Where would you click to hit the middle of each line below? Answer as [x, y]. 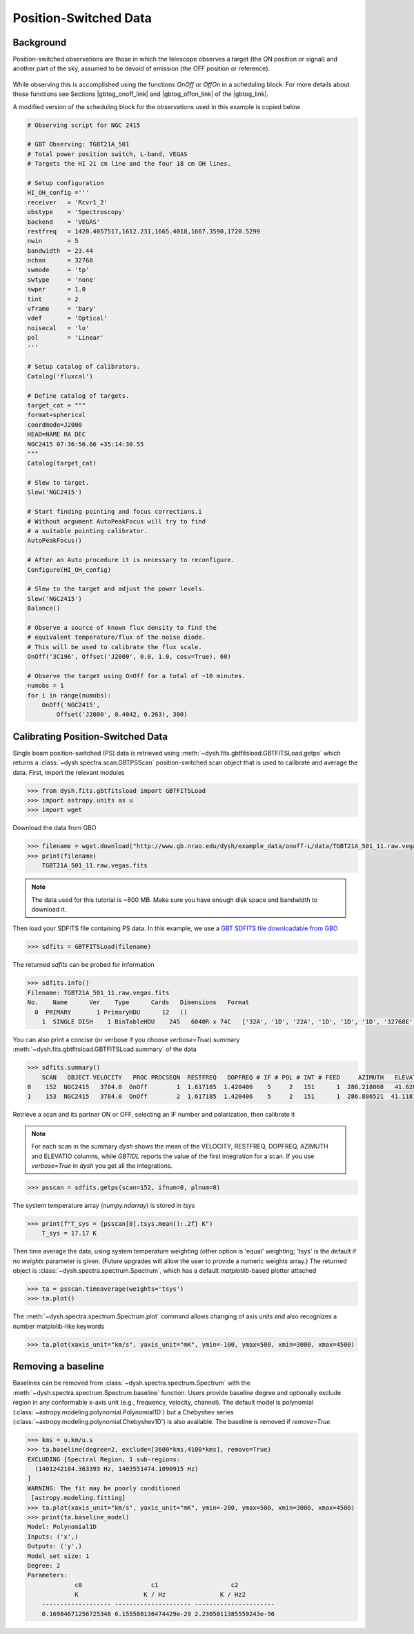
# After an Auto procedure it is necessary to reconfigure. [131, 560]
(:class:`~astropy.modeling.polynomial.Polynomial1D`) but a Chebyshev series [123, 1412]
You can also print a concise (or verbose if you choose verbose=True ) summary [126, 1039]
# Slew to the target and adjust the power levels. [117, 589]
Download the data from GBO [55, 828]
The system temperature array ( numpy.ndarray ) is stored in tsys [104, 1205]
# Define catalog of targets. [78, 396]
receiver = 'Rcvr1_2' [68, 202]
